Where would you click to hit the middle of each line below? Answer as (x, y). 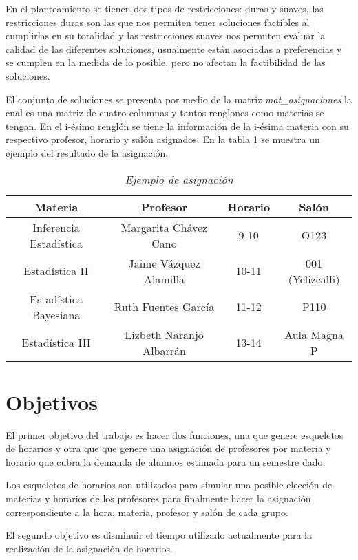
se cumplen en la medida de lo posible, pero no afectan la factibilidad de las (166, 62)
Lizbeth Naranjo (164, 334)
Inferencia (56, 227)
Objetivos (52, 401)
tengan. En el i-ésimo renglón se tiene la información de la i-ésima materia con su (177, 126)
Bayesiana (56, 314)
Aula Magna (314, 334)
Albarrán (164, 350)
